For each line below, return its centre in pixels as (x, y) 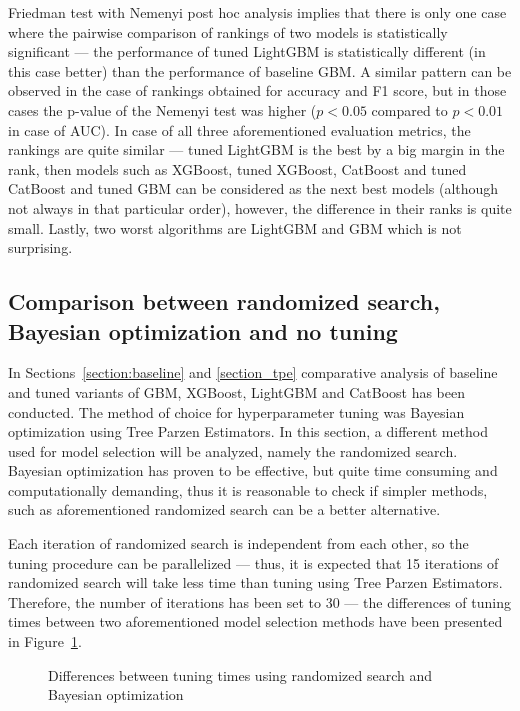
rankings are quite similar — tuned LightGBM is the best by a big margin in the (256, 149)
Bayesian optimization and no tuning (203, 330)
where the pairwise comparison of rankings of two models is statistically (228, 31)
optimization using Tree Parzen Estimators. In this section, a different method (248, 431)
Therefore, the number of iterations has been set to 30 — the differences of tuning (259, 601)
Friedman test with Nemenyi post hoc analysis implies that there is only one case (257, 12)
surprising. (40, 247)
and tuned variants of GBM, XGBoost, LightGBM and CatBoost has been (237, 391)
